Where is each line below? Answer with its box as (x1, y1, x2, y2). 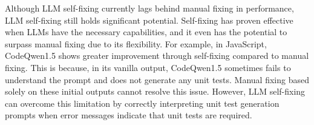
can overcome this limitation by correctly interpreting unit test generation (5, 96, 280, 109)
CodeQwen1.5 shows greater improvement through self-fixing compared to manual (5, 49, 309, 62)
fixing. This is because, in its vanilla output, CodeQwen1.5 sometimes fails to (5, 61, 291, 73)
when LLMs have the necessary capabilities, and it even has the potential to (5, 25, 287, 38)
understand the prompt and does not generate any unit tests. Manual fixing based (5, 73, 309, 86)
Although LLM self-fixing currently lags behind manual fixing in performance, (5, 2, 294, 14)
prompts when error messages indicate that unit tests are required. (5, 109, 252, 121)
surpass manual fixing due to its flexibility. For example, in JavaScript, (5, 37, 267, 50)
